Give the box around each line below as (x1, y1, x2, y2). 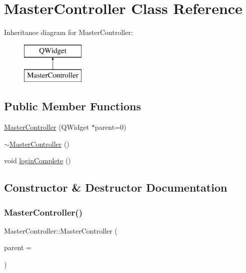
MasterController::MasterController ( (4, 225, 117, 236)
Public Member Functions (4, 98, 141, 114)
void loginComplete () (4, 155, 71, 166)
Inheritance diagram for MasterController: (4, 27, 133, 37)
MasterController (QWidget (4, 122, 89, 132)
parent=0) (94, 122, 126, 132)
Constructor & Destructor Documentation (4, 180, 227, 195)
